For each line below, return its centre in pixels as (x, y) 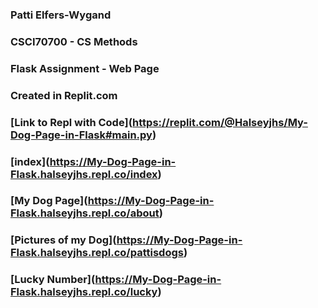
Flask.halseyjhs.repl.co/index (84, 174)
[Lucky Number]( (53, 280)
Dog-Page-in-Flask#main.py (81, 135)
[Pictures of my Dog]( (63, 240)
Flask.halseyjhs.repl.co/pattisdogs (97, 253)
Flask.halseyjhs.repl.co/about (85, 213)
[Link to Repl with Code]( (71, 122)
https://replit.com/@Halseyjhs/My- (220, 122)
